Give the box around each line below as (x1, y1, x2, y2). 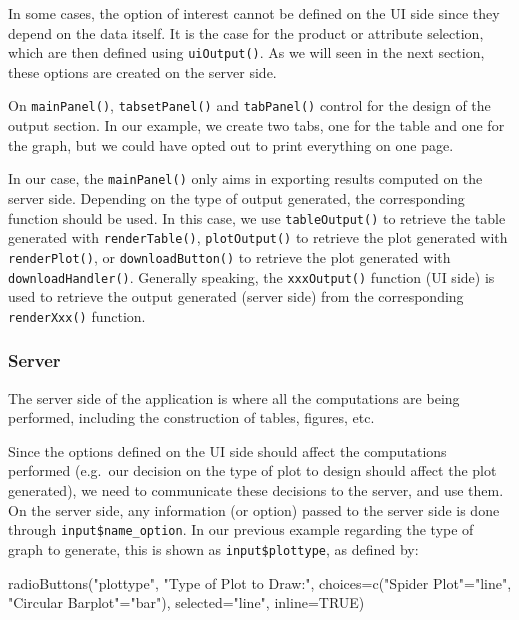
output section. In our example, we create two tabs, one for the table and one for (8, 115, 505, 136)
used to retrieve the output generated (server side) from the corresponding (8, 286, 464, 307)
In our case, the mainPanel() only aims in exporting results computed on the (8, 168, 483, 189)
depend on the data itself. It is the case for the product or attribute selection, (8, 22, 484, 43)
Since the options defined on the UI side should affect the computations (8, 440, 447, 461)
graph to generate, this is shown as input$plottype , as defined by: (8, 538, 419, 559)
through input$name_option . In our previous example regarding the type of (8, 519, 474, 540)
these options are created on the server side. (8, 61, 277, 82)
